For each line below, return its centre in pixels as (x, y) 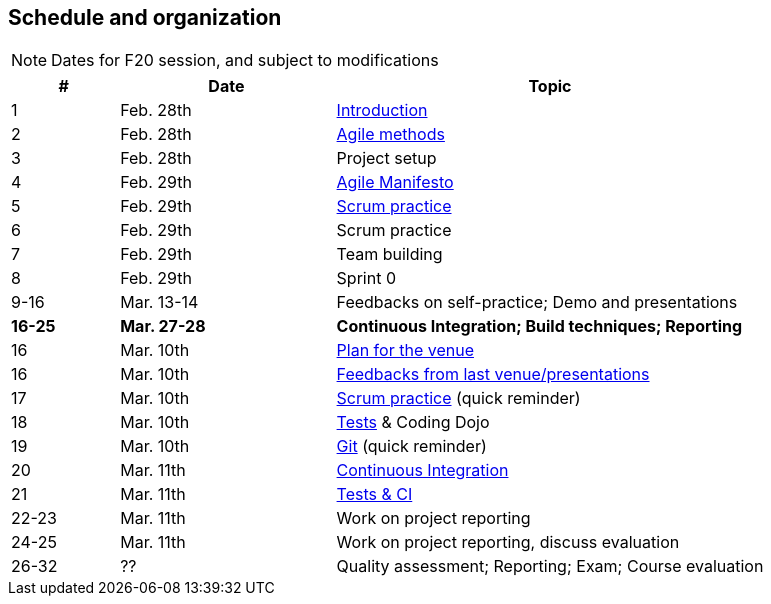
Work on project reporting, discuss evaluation (508, 542)
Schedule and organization (145, 17)
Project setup (386, 158)
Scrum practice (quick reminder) (458, 398)
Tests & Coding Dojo (413, 422)
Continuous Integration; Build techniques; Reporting (539, 326)
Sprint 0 (366, 278)
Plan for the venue (405, 350)
